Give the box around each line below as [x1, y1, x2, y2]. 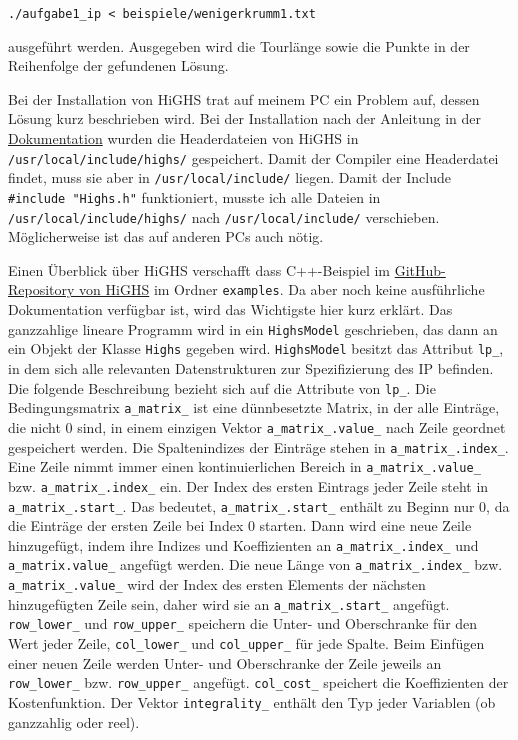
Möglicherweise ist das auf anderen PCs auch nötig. [8, 226, 324, 247]
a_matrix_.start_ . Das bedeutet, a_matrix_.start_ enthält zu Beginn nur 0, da [8, 495, 510, 516]
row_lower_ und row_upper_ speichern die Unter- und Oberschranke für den [8, 613, 478, 634]
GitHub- [394, 259, 446, 280]
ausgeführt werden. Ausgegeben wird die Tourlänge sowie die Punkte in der [8, 35, 470, 56]
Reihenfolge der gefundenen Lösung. [8, 55, 229, 76]
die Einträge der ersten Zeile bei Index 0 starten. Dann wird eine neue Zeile [8, 515, 472, 536]
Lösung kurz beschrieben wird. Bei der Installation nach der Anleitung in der [8, 108, 482, 129]
